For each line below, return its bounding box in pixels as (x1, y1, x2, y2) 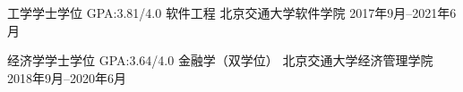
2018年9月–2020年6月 (7, 68, 126, 87)
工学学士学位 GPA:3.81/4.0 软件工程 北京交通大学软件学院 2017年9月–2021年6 (7, 4, 457, 21)
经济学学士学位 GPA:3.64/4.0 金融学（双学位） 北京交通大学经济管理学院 (7, 51, 433, 70)
